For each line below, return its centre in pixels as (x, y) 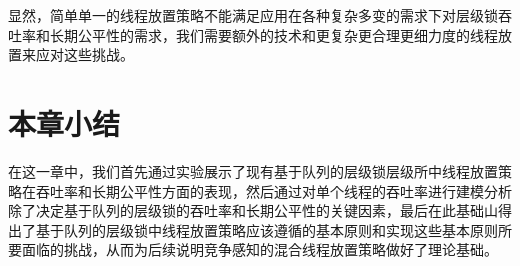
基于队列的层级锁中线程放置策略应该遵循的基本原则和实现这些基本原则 (266, 229)
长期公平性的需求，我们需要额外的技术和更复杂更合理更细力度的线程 (273, 34)
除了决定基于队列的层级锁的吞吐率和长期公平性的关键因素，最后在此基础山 (253, 210)
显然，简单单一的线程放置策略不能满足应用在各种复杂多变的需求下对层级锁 (253, 15)
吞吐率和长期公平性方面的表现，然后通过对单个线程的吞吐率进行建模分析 (273, 190)
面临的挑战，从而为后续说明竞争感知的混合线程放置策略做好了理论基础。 (259, 249)
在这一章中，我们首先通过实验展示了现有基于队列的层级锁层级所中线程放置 (253, 170)
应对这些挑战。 (84, 54)
